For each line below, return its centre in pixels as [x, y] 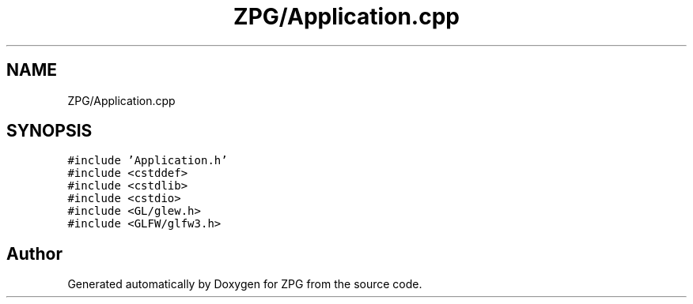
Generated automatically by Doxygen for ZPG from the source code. [245, 284]
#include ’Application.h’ [148, 161]
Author [34, 253]
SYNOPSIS [49, 131]
